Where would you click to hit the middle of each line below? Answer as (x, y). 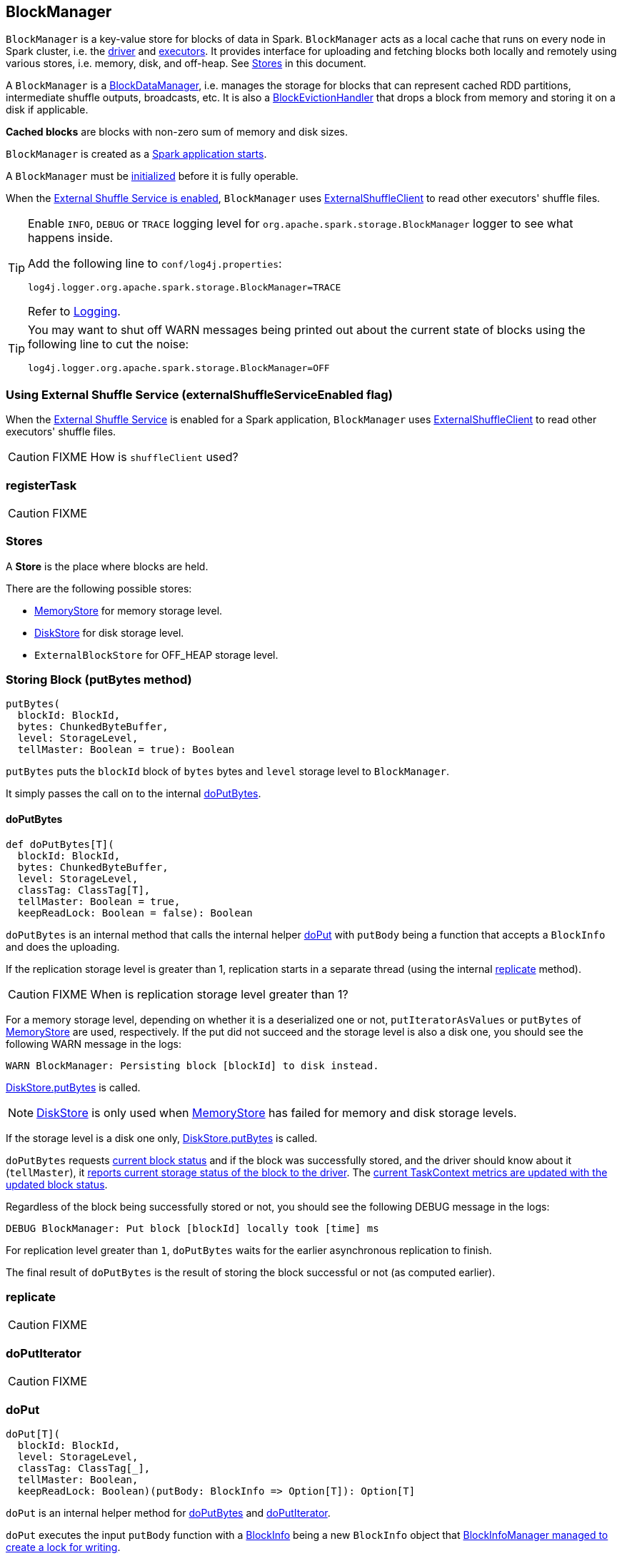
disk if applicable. (47, 110)
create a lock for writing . (63, 1547)
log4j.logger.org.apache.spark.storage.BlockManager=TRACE (185, 288)
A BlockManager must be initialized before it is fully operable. (152, 176)
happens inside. (71, 238)
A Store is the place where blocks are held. (107, 566)
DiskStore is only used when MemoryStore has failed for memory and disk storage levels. (277, 1112)
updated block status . (57, 1184)
